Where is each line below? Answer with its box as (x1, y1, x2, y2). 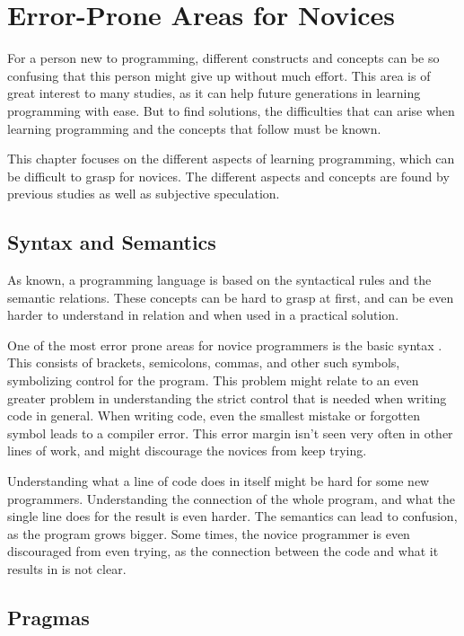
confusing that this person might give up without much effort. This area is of (7, 66, 431, 84)
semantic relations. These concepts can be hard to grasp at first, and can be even (7, 287, 454, 306)
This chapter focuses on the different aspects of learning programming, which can (7, 149, 455, 168)
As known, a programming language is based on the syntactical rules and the (7, 270, 432, 289)
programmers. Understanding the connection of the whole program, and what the (7, 489, 455, 508)
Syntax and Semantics (7, 228, 216, 256)
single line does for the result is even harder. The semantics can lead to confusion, (7, 507, 458, 526)
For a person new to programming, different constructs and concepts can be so (7, 49, 440, 67)
